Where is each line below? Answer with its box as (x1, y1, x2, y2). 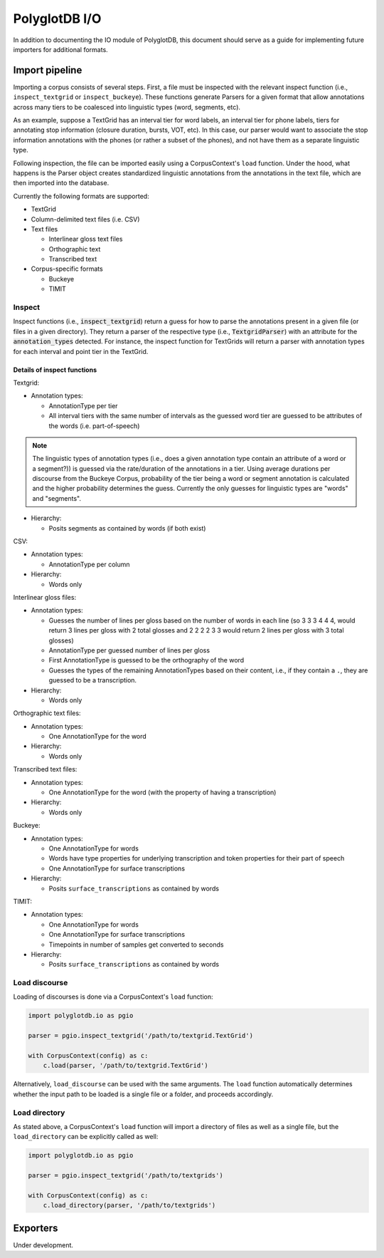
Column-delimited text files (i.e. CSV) (31, 214, 140, 224)
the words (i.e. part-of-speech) (48, 421, 140, 430)
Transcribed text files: (13, 765, 78, 774)
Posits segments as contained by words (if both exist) (48, 524, 206, 532)
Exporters (13, 1222, 58, 1234)
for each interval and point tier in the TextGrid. (13, 347, 149, 355)
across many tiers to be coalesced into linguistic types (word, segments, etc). (13, 103, 241, 111)
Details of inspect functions (13, 365, 97, 374)
